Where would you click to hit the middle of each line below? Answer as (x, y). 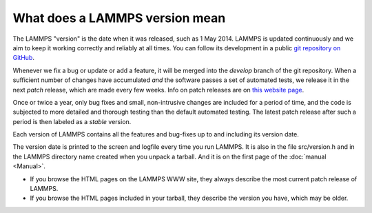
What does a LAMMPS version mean (119, 18)
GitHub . (23, 58)
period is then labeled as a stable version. (72, 121)
